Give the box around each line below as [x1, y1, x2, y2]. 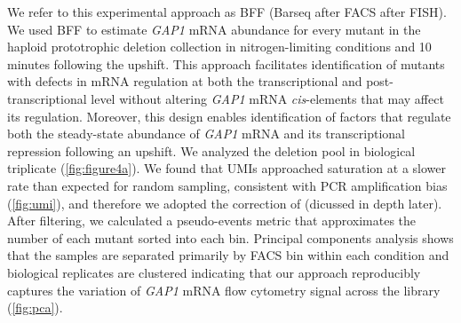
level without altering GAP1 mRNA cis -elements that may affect [91, 89, 444, 107]
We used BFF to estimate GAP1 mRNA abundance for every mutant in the [7, 20, 421, 38]
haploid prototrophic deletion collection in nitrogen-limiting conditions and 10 [7, 37, 432, 56]
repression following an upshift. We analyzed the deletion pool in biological [7, 141, 416, 160]
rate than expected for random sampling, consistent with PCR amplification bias [7, 176, 448, 194]
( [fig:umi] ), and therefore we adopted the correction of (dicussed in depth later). [7, 193, 442, 212]
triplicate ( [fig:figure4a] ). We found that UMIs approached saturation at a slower [7, 159, 446, 177]
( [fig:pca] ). [7, 298, 63, 317]
